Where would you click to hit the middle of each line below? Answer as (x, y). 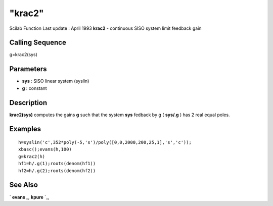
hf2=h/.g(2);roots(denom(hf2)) (57, 171)
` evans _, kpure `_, (30, 197)
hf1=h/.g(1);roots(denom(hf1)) (57, 164)
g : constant (35, 88)
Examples (25, 129)
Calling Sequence (38, 43)
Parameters (28, 69)
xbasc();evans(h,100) (45, 149)
